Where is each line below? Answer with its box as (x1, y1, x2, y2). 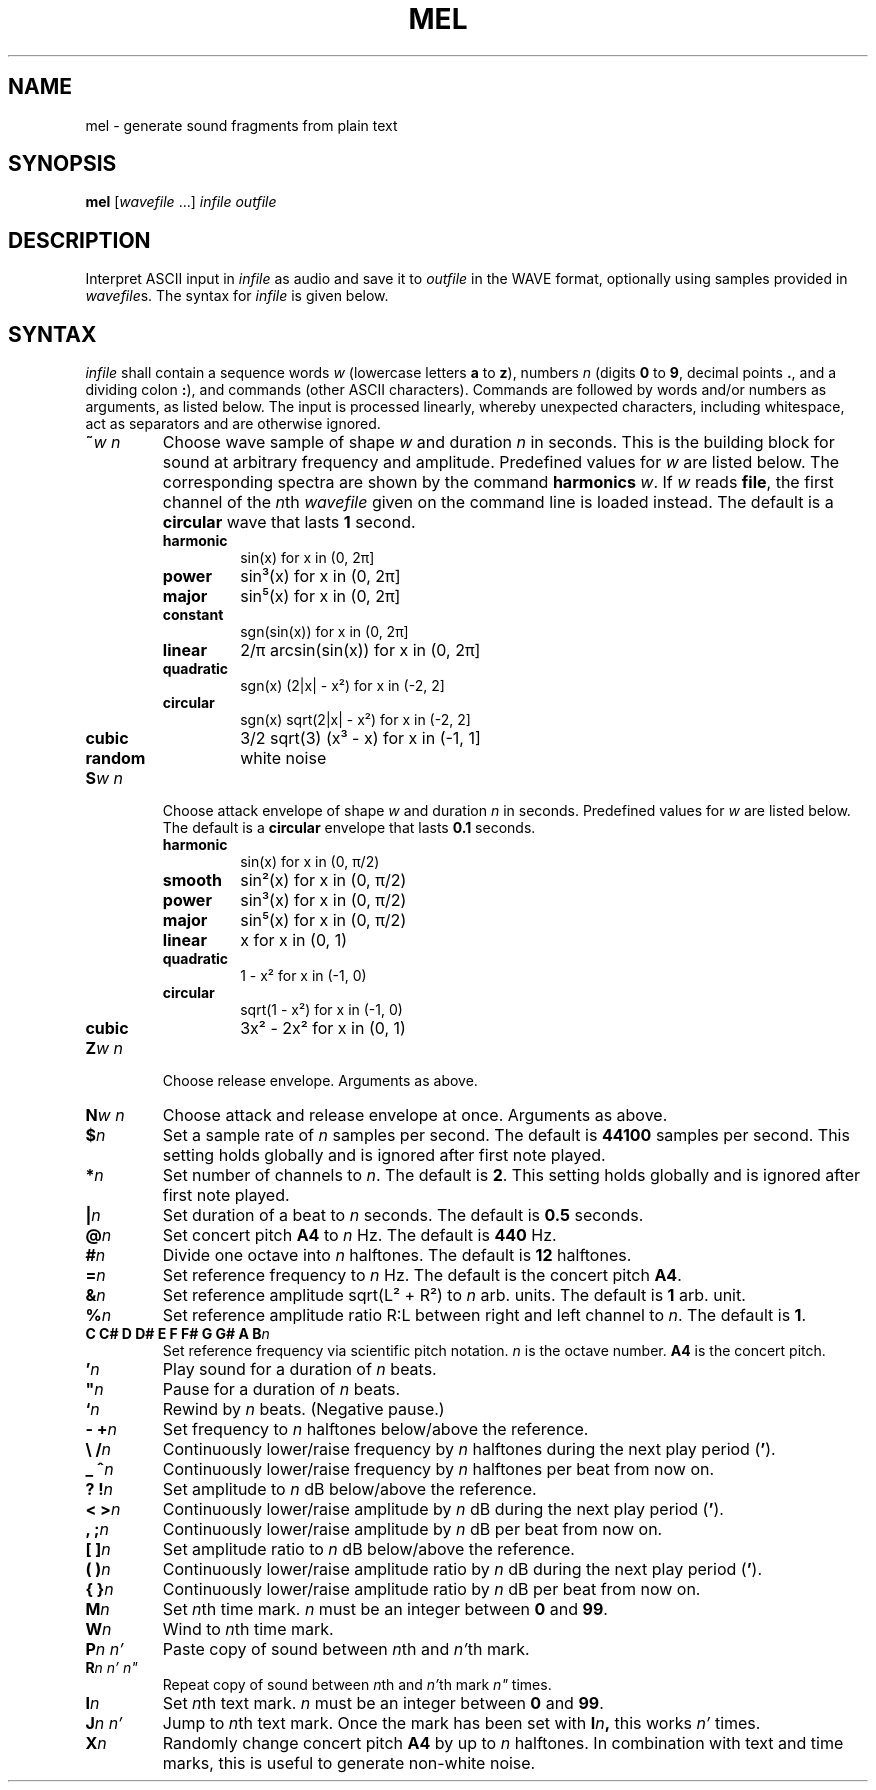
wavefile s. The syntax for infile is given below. (85, 287, 389, 305)
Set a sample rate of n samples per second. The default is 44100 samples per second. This (162, 1125, 850, 1146)
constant (162, 606, 224, 624)
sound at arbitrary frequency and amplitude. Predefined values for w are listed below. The (162, 452, 840, 473)
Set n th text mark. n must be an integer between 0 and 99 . (162, 1693, 604, 1714)
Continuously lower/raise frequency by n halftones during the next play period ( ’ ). (162, 1439, 776, 1460)
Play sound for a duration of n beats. (162, 1359, 437, 1380)
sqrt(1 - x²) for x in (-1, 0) (240, 1001, 403, 1019)
